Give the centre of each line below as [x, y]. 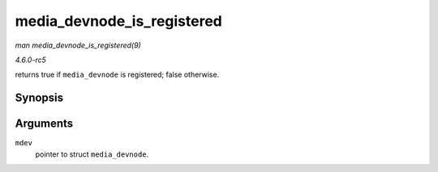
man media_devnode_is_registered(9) [78, 45]
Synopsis [39, 98]
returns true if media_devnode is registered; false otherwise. [117, 75]
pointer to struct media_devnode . [92, 154]
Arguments [44, 124]
